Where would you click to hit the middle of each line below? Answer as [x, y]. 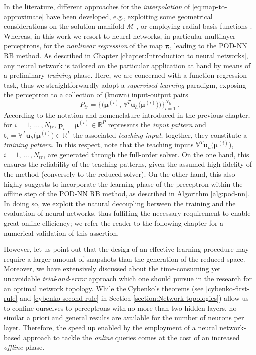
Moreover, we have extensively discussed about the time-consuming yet [112, 269]
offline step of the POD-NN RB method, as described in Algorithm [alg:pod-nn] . [127, 193]
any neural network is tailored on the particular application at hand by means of [127, 65]
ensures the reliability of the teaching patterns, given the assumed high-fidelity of [128, 164]
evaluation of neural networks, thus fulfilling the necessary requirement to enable [127, 213]
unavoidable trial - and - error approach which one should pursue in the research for [128, 278]
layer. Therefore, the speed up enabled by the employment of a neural [111, 327]
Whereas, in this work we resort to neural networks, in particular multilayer [120, 36]
